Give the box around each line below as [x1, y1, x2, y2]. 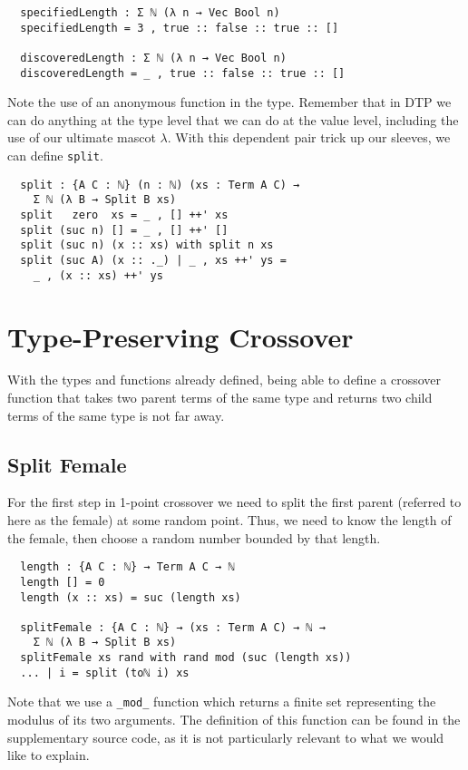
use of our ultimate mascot [7, 128, 156, 147]
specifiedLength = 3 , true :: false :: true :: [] [20, 21, 339, 34]
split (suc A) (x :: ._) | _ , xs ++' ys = [20, 254, 287, 267]
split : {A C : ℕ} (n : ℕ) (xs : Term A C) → [20, 178, 300, 191]
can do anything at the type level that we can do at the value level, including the [7, 110, 459, 129]
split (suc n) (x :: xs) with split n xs [20, 239, 274, 252]
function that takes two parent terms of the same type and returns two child [7, 388, 433, 407]
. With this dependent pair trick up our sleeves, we [167, 128, 451, 147]
